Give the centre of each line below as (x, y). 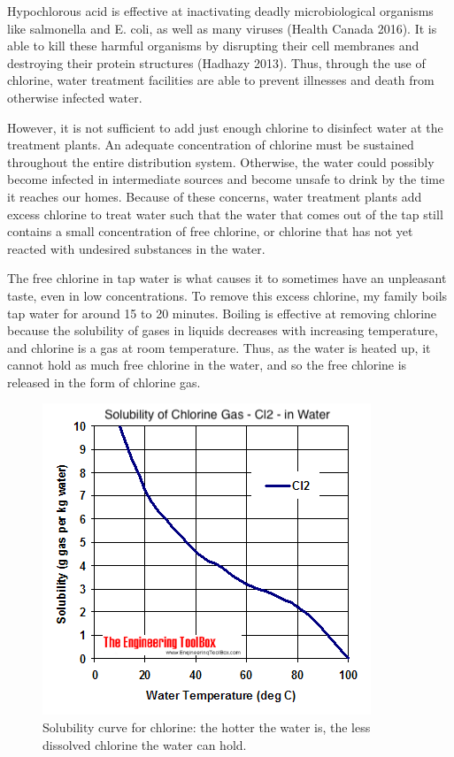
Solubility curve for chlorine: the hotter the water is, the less (207, 727)
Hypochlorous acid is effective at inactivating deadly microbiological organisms (220, 11)
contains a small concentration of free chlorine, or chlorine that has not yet (210, 231)
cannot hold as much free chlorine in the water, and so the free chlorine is (207, 365)
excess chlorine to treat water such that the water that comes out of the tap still (225, 214)
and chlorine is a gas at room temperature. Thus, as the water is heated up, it (219, 347)
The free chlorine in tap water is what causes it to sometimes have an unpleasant (227, 278)
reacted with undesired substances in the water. (136, 248)
